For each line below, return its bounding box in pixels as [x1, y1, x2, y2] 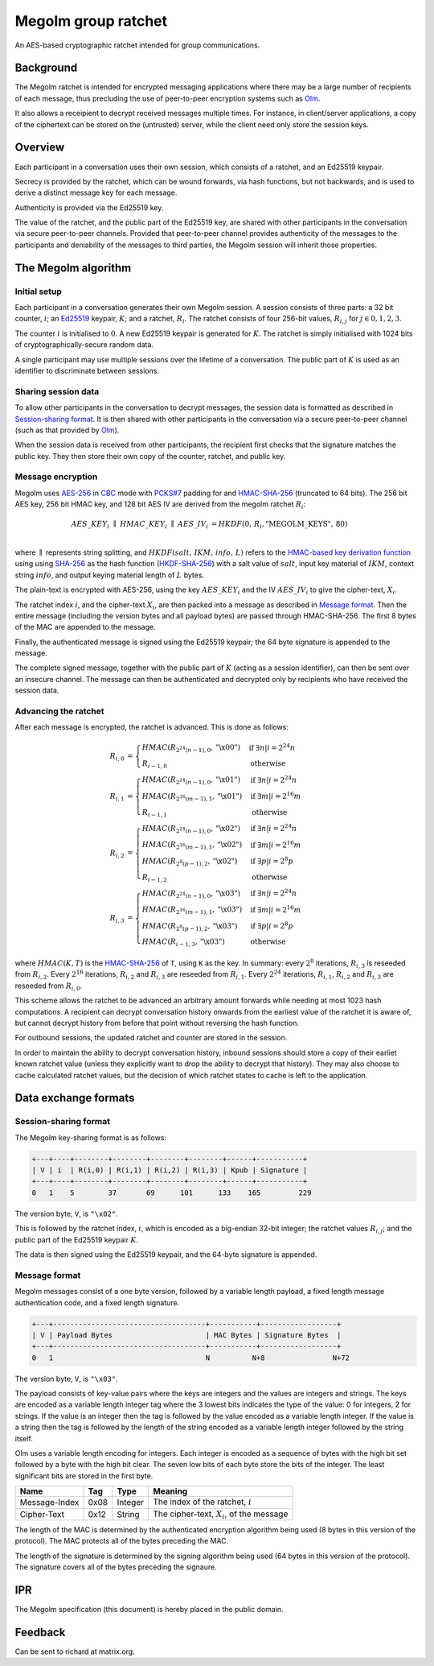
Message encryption [14, 471, 98, 482]
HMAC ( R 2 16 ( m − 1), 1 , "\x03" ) [141, 905, 243, 916]
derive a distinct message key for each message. [14, 188, 178, 197]
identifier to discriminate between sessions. [14, 366, 160, 375]
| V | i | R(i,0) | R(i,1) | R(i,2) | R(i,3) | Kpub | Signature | [31, 1166, 308, 1175]
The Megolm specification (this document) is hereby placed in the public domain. [14, 1605, 285, 1614]
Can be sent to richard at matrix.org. [14, 1647, 136, 1656]
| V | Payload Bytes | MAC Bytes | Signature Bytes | [31, 1330, 342, 1340]
